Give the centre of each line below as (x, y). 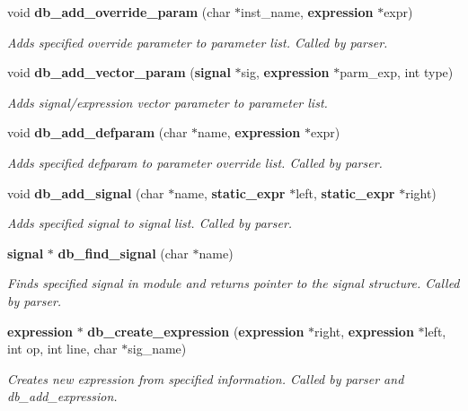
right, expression (364, 331)
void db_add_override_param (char (119, 12)
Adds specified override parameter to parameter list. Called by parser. (198, 42)
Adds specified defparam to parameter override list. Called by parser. (195, 162)
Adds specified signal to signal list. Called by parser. (150, 223)
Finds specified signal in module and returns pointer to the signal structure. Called (234, 283)
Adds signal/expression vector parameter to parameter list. (168, 102)
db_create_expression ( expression (196, 331)
